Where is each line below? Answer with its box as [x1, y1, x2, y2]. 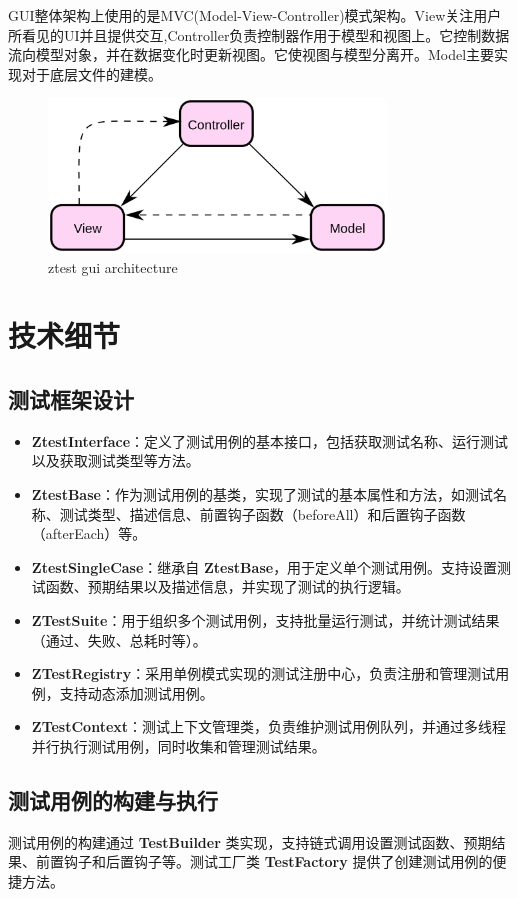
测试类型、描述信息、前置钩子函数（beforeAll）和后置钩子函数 [59, 503, 466, 524]
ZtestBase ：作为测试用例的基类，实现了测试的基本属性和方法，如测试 [31, 484, 493, 505]
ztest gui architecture [48, 256, 178, 277]
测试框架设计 [8, 384, 134, 415]
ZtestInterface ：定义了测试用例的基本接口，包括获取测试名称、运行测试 [31, 430, 509, 451]
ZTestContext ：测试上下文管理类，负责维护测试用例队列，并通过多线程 [31, 716, 507, 737]
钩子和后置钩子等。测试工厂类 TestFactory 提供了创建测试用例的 [63, 851, 493, 872]
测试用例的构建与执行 [8, 784, 218, 815]
